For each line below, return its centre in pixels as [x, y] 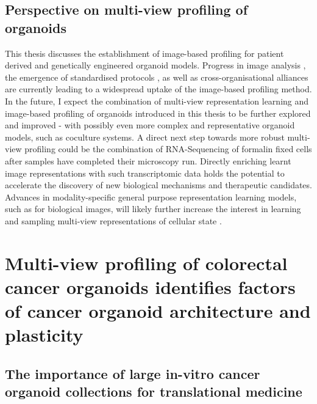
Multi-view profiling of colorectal [146, 263]
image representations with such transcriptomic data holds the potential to [145, 173]
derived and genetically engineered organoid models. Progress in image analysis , [155, 65]
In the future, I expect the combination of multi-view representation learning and [157, 101]
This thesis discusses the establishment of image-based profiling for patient [144, 53]
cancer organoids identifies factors [150, 286]
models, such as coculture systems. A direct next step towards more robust [145, 137]
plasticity [44, 335]
